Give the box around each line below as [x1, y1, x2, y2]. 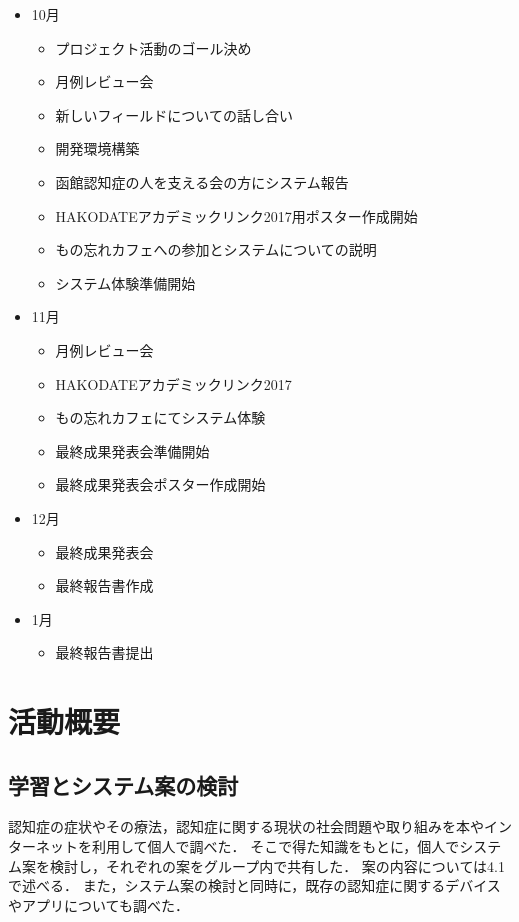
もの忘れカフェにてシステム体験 [55, 407, 266, 428]
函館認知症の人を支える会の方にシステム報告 [55, 171, 349, 192]
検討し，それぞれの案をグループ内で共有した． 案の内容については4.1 [49, 855, 506, 876]
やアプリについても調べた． [8, 894, 189, 915]
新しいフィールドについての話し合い [55, 104, 293, 125]
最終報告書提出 [55, 642, 154, 663]
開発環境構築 [55, 138, 140, 159]
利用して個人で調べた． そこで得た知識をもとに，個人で [91, 836, 460, 857]
